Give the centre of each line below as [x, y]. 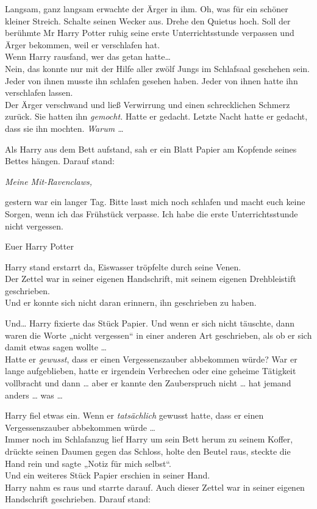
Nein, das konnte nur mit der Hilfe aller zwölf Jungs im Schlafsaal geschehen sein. [158, 68]
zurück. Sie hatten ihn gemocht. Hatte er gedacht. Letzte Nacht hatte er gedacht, [156, 116]
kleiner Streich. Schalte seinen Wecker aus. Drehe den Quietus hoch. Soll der [148, 20]
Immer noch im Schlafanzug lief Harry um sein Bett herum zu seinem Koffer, [149, 439]
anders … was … [34, 395]
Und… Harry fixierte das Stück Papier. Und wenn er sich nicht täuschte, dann [150, 323]
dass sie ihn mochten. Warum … [64, 128]
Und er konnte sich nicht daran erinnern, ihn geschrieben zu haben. [131, 302]
